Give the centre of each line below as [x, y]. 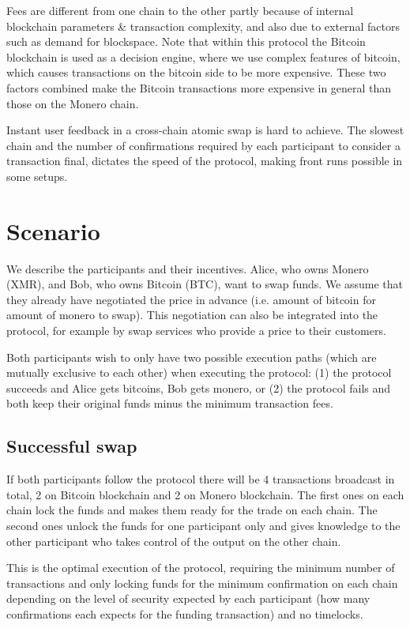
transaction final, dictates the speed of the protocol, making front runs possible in [205, 161]
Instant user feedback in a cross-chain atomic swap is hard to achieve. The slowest [205, 130]
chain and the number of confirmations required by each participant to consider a [203, 145]
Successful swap [72, 446]
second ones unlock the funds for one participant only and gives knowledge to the [203, 525]
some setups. [37, 176]
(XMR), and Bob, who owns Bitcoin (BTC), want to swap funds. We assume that [205, 284]
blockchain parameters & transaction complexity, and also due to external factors [203, 26]
